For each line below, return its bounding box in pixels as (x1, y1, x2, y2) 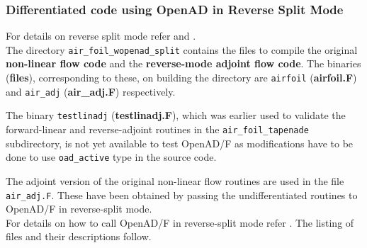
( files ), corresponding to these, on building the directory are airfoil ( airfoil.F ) (6, 70, 357, 85)
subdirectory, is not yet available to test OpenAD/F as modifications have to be (6, 135, 354, 150)
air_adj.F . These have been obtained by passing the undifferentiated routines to (6, 187, 358, 202)
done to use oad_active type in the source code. (6, 150, 217, 164)
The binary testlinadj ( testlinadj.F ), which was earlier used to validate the (6, 108, 346, 123)
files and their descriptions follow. (6, 229, 152, 244)
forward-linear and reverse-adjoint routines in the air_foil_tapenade (6, 122, 309, 137)
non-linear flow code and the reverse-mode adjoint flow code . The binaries (6, 56, 361, 71)
